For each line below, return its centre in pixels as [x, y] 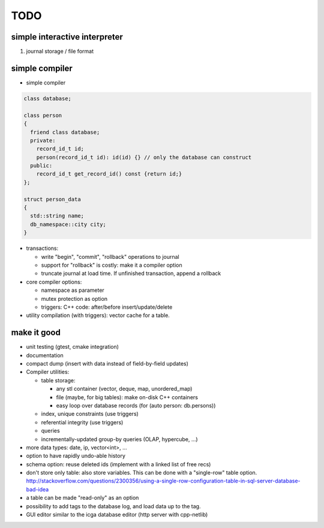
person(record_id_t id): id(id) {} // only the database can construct [144, 157]
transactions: [42, 248]
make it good [36, 333]
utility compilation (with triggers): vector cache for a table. [98, 315]
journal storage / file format [60, 52]
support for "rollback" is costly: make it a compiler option [112, 265]
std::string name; [57, 216]
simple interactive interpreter [67, 37]
